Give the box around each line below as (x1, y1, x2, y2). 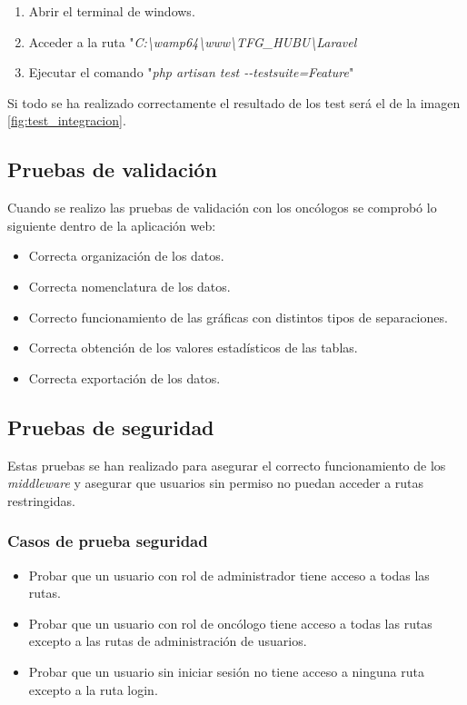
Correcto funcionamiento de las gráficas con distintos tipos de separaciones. (28, 307, 448, 326)
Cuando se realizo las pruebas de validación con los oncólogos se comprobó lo (7, 198, 437, 217)
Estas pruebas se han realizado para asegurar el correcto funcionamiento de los (7, 455, 446, 474)
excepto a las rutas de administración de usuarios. (28, 631, 307, 650)
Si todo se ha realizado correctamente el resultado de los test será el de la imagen (7, 93, 461, 112)
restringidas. (7, 491, 75, 510)
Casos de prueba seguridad (7, 530, 208, 552)
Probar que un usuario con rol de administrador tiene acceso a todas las (28, 565, 430, 584)
